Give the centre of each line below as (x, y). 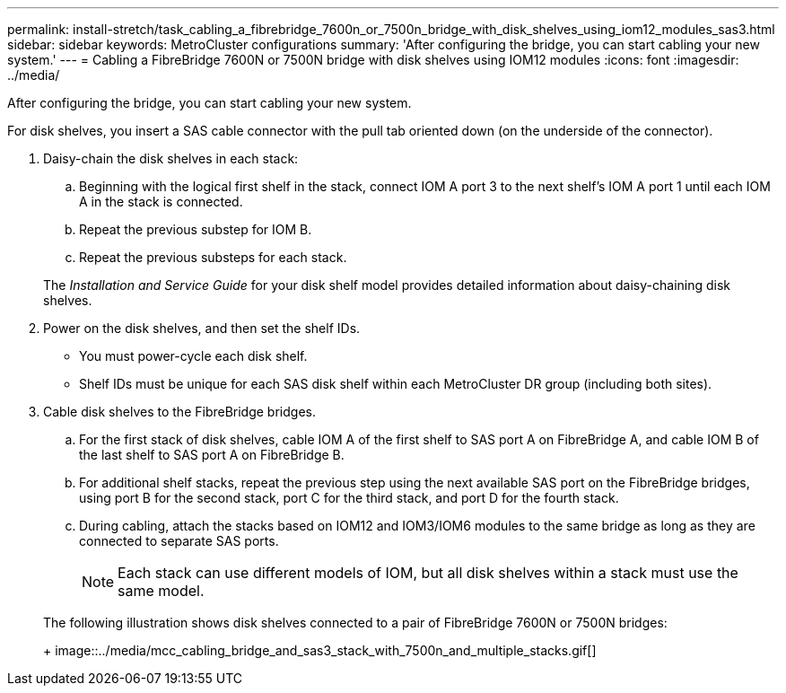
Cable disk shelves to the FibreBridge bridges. (179, 412)
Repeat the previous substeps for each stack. (213, 257)
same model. (161, 591)
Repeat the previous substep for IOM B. (196, 229)
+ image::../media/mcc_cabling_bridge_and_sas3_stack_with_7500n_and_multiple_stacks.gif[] (320, 650)
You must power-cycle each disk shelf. (193, 356)
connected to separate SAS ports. (179, 541)
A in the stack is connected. (161, 202)
